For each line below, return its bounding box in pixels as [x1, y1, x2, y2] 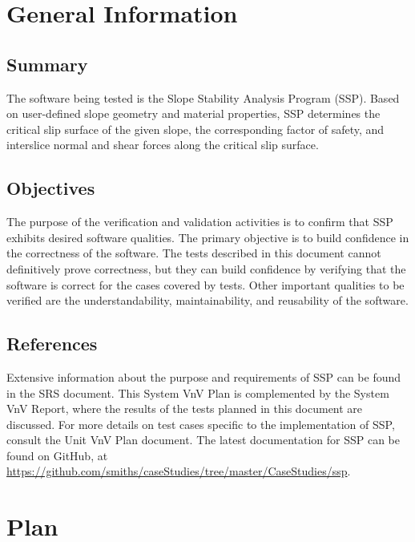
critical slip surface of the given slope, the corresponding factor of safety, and [6, 120, 385, 137]
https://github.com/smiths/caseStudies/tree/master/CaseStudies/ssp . [6, 463, 351, 479]
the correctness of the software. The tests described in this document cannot [6, 245, 381, 261]
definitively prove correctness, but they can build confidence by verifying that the [6, 260, 406, 277]
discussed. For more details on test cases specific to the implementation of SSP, [6, 415, 395, 432]
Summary [6, 51, 88, 76]
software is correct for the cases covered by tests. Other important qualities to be [6, 276, 405, 293]
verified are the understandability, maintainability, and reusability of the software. [6, 292, 409, 309]
